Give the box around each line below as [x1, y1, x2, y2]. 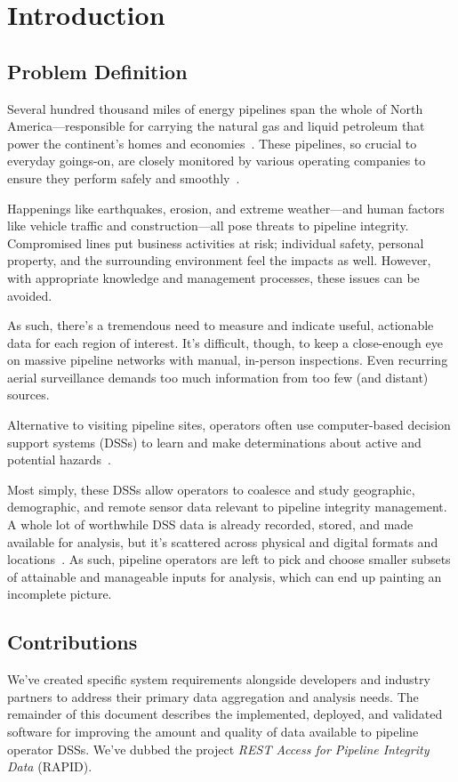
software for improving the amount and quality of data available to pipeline [7, 722, 419, 740]
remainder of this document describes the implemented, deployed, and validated [7, 705, 443, 723]
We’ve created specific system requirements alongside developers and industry [7, 670, 430, 689]
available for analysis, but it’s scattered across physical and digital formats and [7, 532, 438, 551]
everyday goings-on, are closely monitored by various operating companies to [7, 151, 426, 170]
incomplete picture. [7, 584, 112, 603]
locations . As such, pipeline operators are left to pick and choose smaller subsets [7, 550, 451, 568]
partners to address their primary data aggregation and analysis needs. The [7, 687, 419, 705]
